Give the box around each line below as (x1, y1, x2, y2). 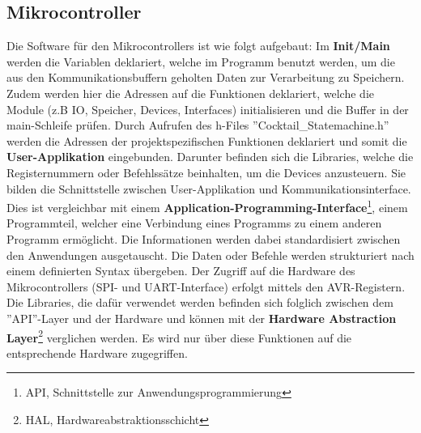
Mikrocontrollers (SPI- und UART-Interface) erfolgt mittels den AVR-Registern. (6, 278, 406, 295)
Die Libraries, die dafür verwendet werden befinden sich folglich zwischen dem (6, 294, 393, 311)
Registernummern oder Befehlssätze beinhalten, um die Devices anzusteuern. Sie (6, 163, 406, 180)
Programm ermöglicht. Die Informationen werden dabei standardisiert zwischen (6, 230, 401, 247)
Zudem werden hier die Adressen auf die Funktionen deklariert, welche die (6, 84, 374, 101)
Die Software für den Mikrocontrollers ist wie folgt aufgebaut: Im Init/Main (6, 37, 390, 54)
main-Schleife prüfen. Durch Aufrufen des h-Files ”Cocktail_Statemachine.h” (6, 117, 389, 134)
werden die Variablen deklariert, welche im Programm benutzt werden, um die (6, 53, 395, 70)
